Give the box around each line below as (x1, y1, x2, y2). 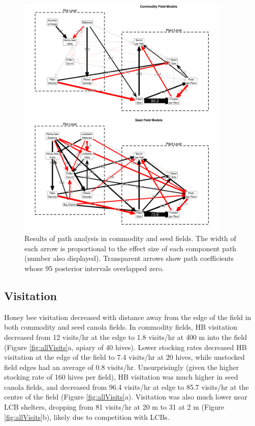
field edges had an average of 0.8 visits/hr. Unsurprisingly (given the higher (4, 361, 239, 372)
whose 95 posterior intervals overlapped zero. (24, 262, 164, 273)
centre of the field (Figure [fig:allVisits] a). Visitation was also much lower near (4, 391, 248, 402)
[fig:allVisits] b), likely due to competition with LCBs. (4, 411, 170, 422)
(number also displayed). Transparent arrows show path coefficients (24, 253, 234, 263)
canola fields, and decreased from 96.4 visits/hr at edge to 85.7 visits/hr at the (4, 381, 249, 392)
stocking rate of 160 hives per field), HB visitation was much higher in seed (4, 371, 238, 382)
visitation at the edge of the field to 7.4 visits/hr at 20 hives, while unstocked (4, 352, 245, 362)
